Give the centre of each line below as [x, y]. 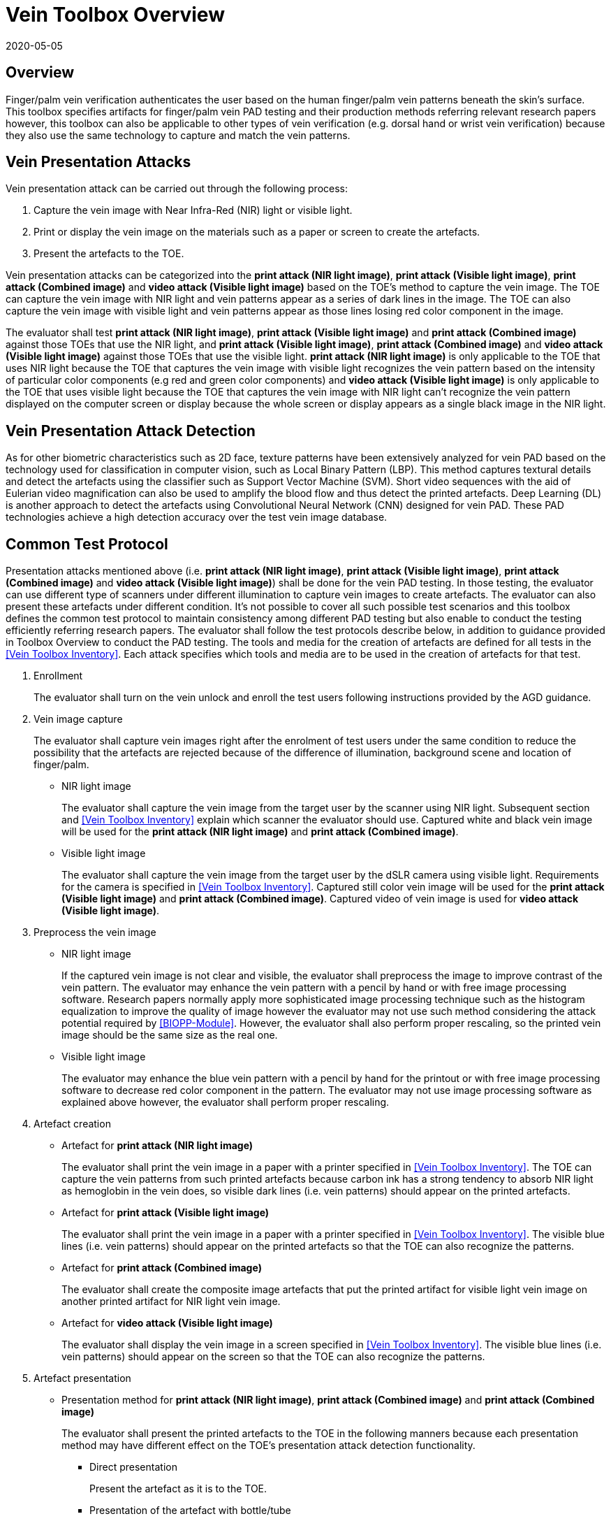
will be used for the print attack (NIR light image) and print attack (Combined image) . [260, 832]
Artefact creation [72, 1124]
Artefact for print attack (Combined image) [162, 1268]
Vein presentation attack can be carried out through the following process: [177, 189]
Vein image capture [78, 719]
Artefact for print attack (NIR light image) [157, 1146]
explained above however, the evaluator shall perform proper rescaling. [226, 1102]
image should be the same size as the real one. [170, 1035]
